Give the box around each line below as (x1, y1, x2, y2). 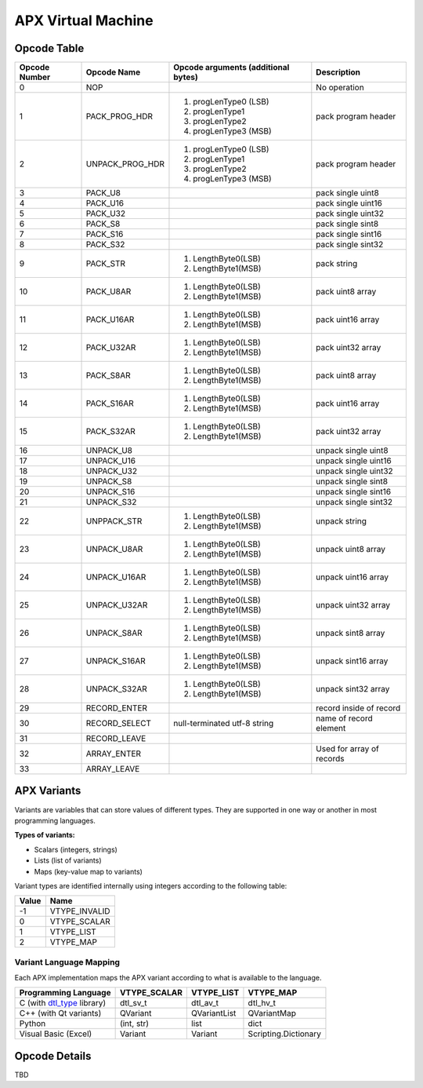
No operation (316, 82, 364, 93)
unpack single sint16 (316, 487, 392, 498)
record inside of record (316, 703, 401, 714)
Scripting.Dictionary (248, 1028, 321, 1039)
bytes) (173, 71, 199, 82)
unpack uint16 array (316, 571, 389, 582)
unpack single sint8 (316, 476, 388, 487)
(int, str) (119, 1018, 149, 1029)
